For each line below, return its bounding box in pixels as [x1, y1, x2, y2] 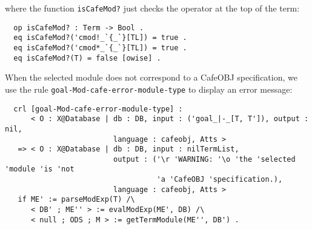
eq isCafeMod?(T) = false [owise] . [13, 53, 161, 62]
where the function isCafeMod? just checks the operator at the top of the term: [5, 2, 300, 14]
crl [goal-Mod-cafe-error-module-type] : [13, 104, 183, 113]
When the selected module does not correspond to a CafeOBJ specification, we [5, 71, 297, 84]
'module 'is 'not [5, 165, 75, 174]
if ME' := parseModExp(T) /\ [18, 195, 135, 204]
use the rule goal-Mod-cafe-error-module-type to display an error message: [5, 82, 293, 95]
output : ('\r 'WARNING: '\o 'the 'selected [113, 154, 296, 164]
